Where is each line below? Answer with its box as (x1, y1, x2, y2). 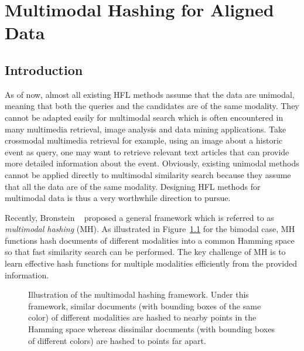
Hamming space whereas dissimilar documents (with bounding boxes (28, 323, 275, 335)
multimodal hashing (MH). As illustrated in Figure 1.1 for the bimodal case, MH (5, 223, 295, 235)
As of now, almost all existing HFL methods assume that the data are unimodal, (5, 88, 295, 100)
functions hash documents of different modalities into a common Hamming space (5, 234, 295, 246)
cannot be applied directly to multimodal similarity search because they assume (5, 168, 291, 180)
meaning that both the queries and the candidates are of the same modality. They (5, 100, 299, 112)
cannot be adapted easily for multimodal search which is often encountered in (5, 111, 283, 123)
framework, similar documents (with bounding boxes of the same (28, 299, 261, 312)
